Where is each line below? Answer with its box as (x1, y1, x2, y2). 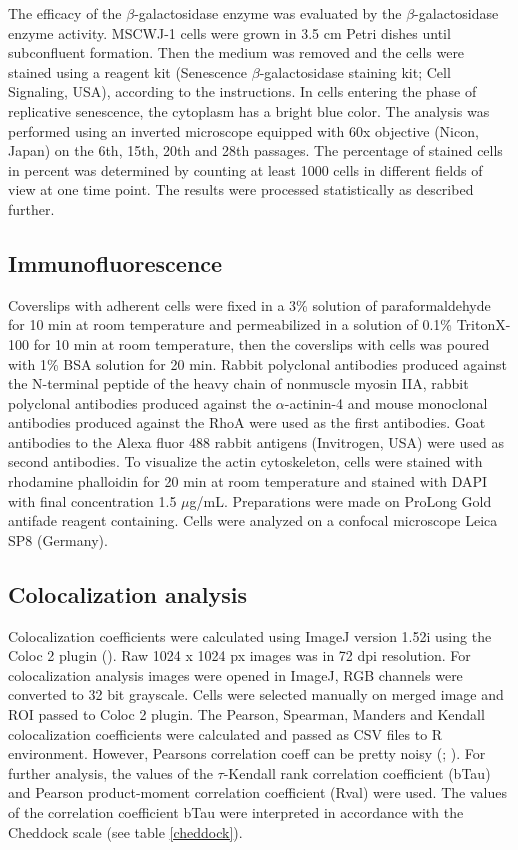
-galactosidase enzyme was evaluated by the (134, 3, 402, 23)
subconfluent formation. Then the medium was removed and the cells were (8, 42, 465, 63)
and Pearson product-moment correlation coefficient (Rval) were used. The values (8, 782, 507, 803)
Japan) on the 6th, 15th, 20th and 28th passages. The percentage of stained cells (8, 140, 503, 161)
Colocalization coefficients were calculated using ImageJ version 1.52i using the (8, 625, 492, 646)
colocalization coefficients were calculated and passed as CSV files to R (8, 723, 443, 744)
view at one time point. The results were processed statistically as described (8, 179, 474, 200)
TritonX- (456, 314, 511, 335)
